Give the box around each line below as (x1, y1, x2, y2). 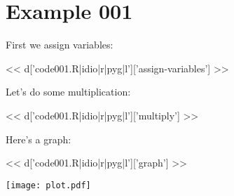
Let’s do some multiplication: (6, 84, 131, 99)
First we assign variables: (6, 37, 113, 52)
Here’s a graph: (6, 131, 71, 146)
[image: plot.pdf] (6, 180, 91, 190)
